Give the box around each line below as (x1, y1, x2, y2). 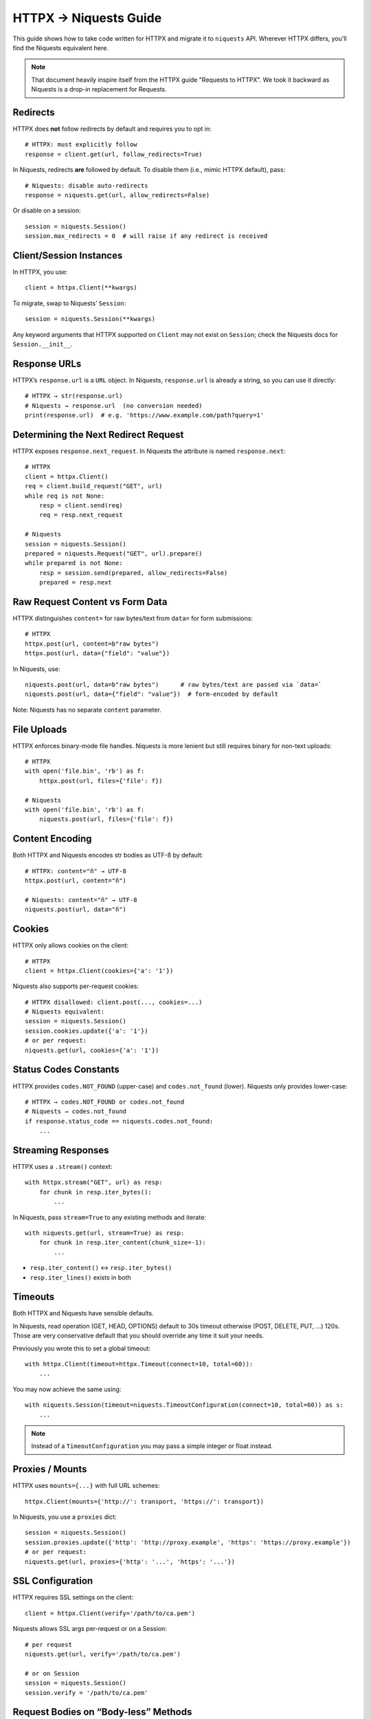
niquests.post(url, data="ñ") (25, 906, 127, 914)
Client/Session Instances (12, 250, 123, 261)
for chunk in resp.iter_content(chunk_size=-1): (38, 1238, 206, 1247)
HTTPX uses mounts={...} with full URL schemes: (12, 1482, 160, 1490)
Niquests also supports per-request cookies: (12, 982, 139, 990)
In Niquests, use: (12, 664, 60, 673)
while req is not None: (25, 492, 105, 500)
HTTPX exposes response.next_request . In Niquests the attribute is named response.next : (12, 447, 286, 455)
